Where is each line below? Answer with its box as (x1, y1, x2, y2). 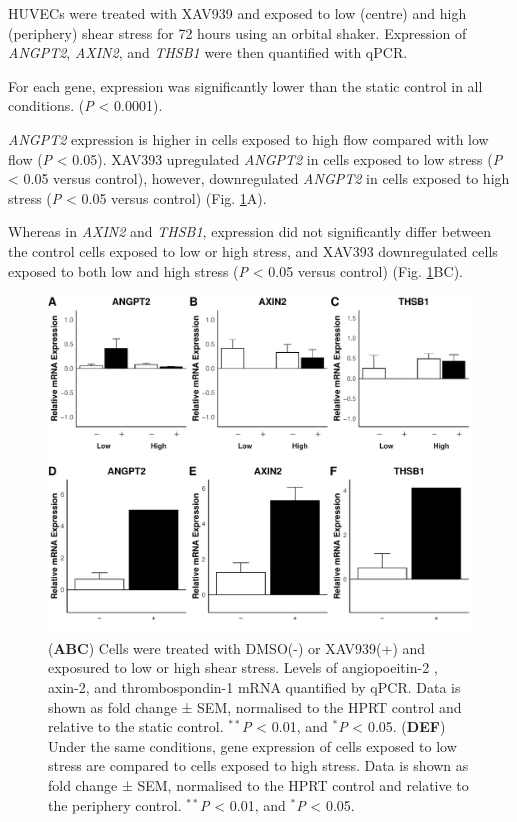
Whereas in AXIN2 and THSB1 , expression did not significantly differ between (8, 221, 492, 242)
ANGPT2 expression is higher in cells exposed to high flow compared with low (8, 128, 489, 149)
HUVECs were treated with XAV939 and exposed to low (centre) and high (8, 3, 467, 23)
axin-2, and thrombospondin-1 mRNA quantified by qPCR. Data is (48, 677, 461, 698)
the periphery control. (48, 794, 182, 815)
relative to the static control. (48, 716, 224, 737)
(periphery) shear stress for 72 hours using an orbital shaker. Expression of (8, 22, 467, 43)
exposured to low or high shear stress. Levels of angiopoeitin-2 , (48, 657, 438, 678)
